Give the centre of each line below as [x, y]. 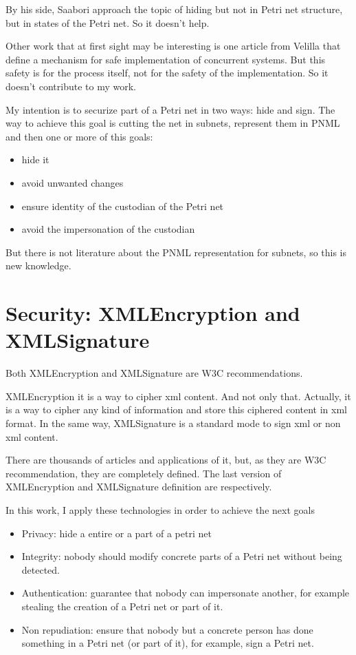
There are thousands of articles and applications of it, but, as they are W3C [166, 460]
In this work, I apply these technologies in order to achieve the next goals [160, 509]
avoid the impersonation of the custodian [108, 229]
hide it [35, 159]
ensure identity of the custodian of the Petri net [123, 206]
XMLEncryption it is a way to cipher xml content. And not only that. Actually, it [178, 396]
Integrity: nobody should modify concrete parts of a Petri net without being [182, 556]
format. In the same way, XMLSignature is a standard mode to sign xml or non [173, 423]
